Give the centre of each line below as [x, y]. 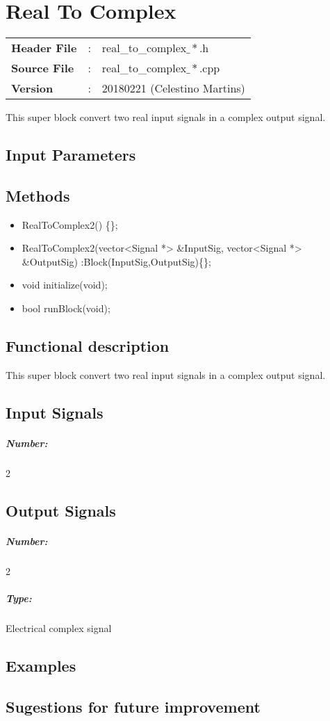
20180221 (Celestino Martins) [173, 88]
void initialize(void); [65, 285]
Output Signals [61, 510]
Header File [44, 48]
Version [32, 88]
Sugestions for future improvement [133, 706]
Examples [41, 665]
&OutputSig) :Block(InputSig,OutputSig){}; [116, 261]
